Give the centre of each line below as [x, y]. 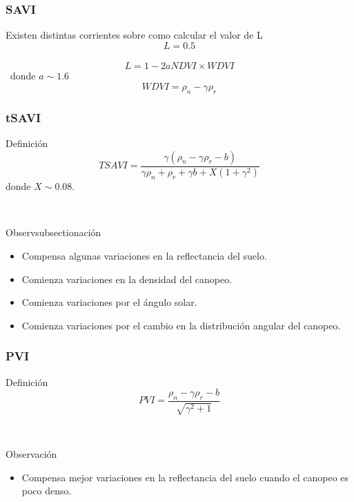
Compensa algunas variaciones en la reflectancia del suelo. [144, 256]
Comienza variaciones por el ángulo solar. [109, 302]
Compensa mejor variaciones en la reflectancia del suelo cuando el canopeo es [185, 477]
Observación [31, 454]
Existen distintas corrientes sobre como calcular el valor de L [134, 35]
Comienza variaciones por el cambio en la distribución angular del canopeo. [181, 325]
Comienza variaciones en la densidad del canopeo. [127, 279]
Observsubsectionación [53, 232]
